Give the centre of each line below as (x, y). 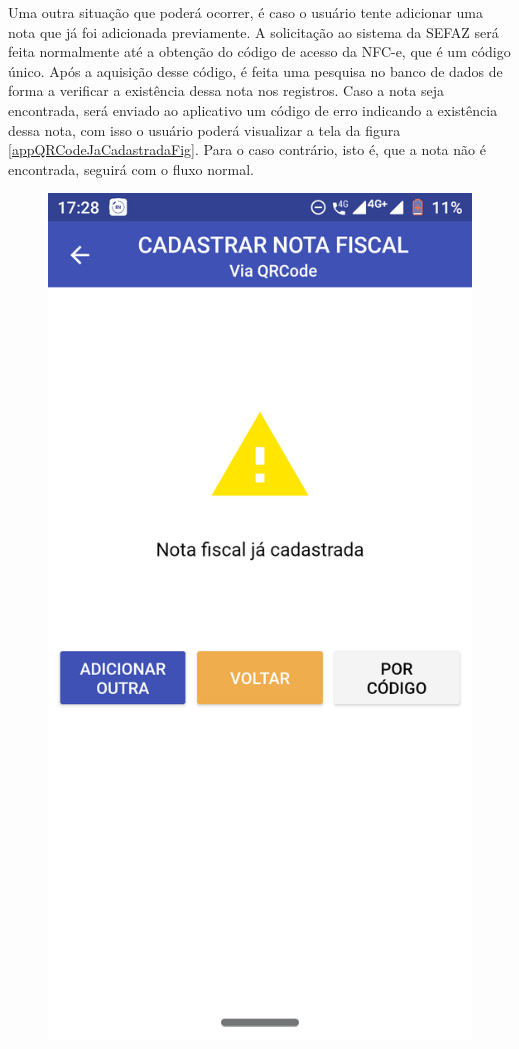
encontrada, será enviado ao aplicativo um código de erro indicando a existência (253, 109)
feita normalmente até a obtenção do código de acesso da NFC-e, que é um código (259, 51)
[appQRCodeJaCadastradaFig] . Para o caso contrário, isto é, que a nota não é (247, 149)
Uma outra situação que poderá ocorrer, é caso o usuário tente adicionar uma (245, 12)
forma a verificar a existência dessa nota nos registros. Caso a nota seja (226, 90)
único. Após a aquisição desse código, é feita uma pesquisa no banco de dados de (255, 70)
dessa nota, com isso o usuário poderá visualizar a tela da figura (204, 129)
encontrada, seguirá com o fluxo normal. (131, 168)
